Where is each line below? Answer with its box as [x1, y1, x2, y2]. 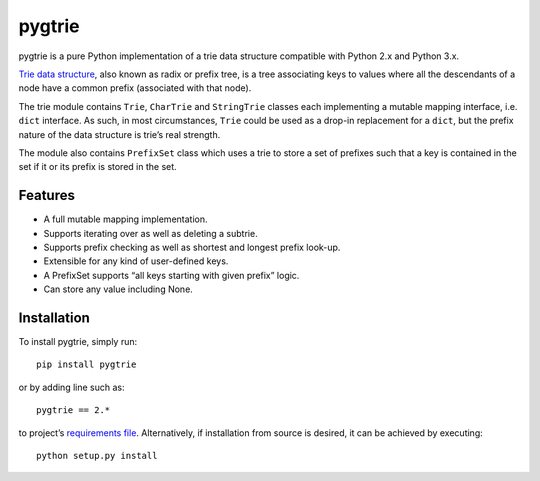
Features [18, 187, 75, 204]
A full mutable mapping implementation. [43, 213, 209, 225]
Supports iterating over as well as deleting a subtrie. [43, 227, 259, 239]
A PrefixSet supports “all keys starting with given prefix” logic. [43, 269, 300, 281]
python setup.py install [36, 450, 158, 461]
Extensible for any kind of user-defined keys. [43, 255, 229, 267]
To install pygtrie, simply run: [18, 336, 138, 348]
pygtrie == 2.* [36, 405, 111, 416]
